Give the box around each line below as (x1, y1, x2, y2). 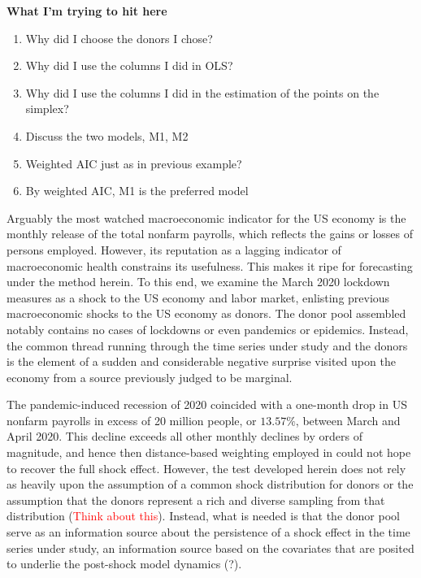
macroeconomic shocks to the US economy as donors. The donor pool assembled (7, 305, 406, 322)
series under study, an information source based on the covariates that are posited (7, 539, 414, 556)
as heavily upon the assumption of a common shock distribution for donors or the (7, 476, 414, 493)
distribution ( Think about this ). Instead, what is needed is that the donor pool (7, 507, 400, 524)
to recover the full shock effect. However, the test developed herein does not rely (7, 459, 406, 476)
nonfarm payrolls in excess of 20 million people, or (7, 411, 257, 428)
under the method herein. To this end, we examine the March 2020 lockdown (7, 273, 390, 290)
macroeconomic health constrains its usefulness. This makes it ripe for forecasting (7, 257, 413, 274)
